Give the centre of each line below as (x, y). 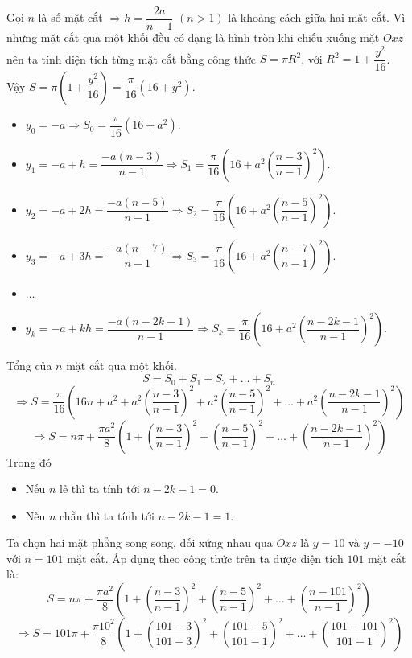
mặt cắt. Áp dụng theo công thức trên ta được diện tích (205, 558)
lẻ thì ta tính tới (100, 489)
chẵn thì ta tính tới (107, 515)
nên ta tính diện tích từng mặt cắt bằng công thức (131, 58)
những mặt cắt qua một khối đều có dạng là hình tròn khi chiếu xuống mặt (193, 37)
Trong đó (29, 461)
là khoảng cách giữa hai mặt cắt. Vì (317, 17)
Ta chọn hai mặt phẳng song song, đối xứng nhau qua (140, 543)
